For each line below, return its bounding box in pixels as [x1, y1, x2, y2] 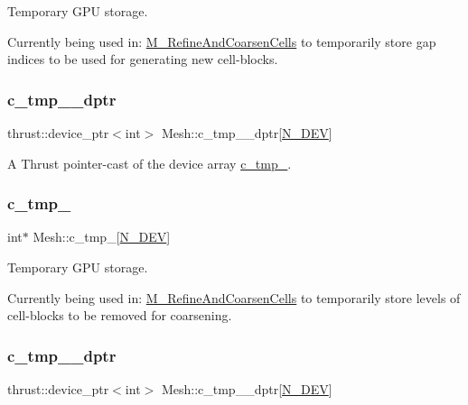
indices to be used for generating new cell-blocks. [7, 50, 278, 69]
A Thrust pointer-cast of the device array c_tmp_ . [7, 153, 292, 172]
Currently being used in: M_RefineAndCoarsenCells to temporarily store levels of [7, 288, 461, 307]
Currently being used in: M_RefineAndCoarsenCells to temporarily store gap [7, 32, 436, 51]
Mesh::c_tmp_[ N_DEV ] [33, 227, 171, 246]
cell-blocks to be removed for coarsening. [7, 306, 232, 325]
